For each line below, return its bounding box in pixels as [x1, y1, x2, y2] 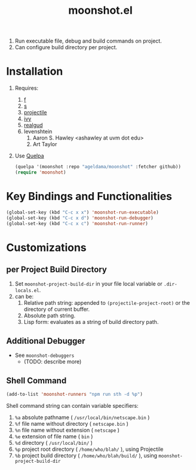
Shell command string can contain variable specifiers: [6, 402, 139, 409]
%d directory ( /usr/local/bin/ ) [14, 439, 93, 446]
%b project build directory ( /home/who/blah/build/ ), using [14, 451, 157, 459]
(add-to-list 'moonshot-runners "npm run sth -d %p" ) [6, 392, 143, 398]
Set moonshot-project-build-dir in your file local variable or [14, 280, 163, 287]
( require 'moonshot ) [14, 169, 66, 175]
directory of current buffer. [23, 306, 90, 313]
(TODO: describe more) [23, 358, 82, 365]
